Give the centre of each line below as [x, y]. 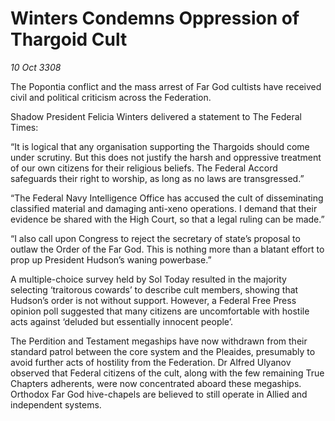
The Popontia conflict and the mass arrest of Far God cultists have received [166, 86]
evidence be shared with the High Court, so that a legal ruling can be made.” [167, 219]
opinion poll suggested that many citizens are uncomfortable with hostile [160, 311]
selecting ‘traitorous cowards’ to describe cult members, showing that [154, 289]
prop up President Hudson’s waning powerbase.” [111, 259]
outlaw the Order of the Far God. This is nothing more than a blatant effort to [167, 249]
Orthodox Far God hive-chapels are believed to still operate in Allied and [159, 394]
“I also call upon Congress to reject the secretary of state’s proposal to [155, 238]
